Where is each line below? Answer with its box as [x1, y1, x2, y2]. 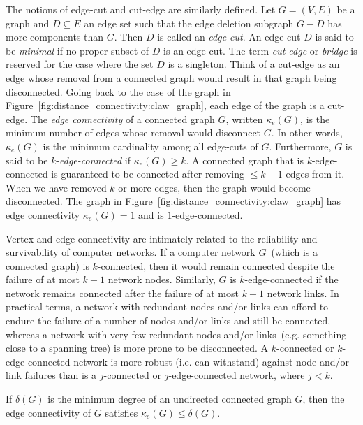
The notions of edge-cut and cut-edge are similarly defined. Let [6, 2, 276, 16]
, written [225, 111, 263, 126]
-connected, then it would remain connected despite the [97, 258, 335, 273]
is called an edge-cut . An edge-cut [157, 29, 301, 44]
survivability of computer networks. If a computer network [6, 245, 255, 259]
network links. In [267, 285, 339, 300]
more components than [6, 29, 104, 44]
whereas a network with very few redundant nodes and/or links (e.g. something [6, 326, 347, 341]
